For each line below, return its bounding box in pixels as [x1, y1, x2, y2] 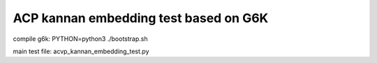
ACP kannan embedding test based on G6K [13, 10, 269, 26]
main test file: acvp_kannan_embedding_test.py [13, 47, 149, 55]
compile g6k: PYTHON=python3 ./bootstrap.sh [13, 35, 148, 43]
